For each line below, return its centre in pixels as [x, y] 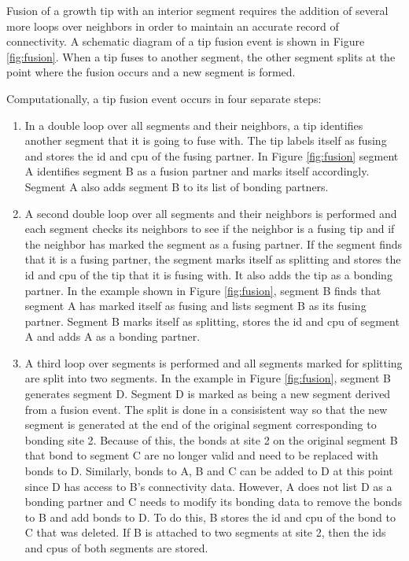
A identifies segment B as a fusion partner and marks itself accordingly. [197, 171]
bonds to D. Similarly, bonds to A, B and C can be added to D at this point [209, 471]
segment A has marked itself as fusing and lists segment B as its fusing [195, 306]
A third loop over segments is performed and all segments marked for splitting [214, 362]
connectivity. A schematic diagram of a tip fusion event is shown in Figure [186, 41]
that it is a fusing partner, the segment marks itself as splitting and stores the [213, 259]
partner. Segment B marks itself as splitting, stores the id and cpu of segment [212, 321]
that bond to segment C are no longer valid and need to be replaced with [201, 455]
